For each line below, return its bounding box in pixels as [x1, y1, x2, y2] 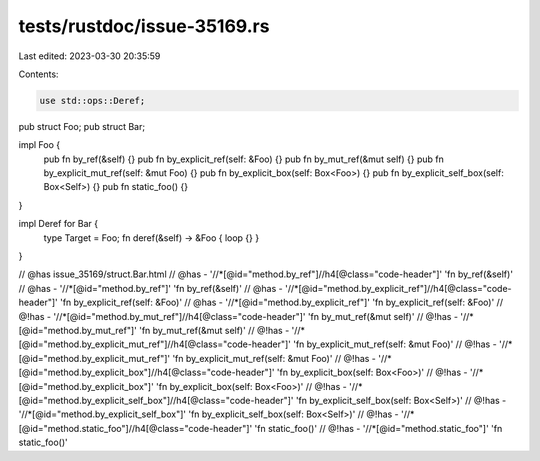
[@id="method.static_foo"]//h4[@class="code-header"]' [18, 422, 253, 434]
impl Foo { [18, 139, 60, 151]
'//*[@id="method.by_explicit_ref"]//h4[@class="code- [285, 282, 512, 294]
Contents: [18, 68, 59, 80]
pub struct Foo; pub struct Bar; [18, 120, 145, 132]
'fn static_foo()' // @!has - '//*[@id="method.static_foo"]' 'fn [254, 422, 503, 434]
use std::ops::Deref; [39, 95, 146, 106]
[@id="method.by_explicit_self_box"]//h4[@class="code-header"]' [18, 394, 294, 406]
